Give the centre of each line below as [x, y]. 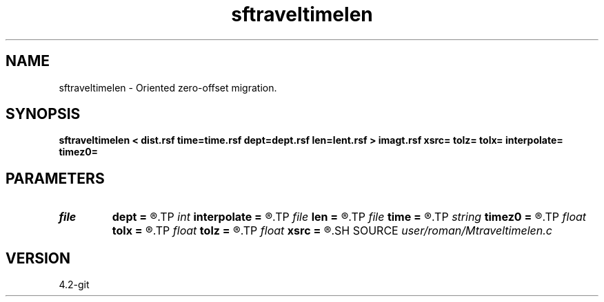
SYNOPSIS [43, 114]
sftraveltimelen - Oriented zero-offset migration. [168, 87]
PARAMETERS [55, 178]
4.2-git [74, 285]
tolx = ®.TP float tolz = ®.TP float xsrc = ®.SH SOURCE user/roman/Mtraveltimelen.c [332, 231]
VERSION [38, 258]
